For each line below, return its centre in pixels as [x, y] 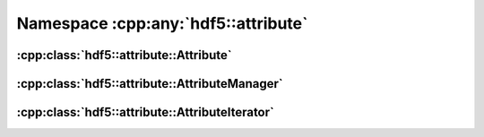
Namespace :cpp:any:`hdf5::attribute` [162, 23]
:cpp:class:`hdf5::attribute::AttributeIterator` [146, 112]
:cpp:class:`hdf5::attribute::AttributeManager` [150, 84]
